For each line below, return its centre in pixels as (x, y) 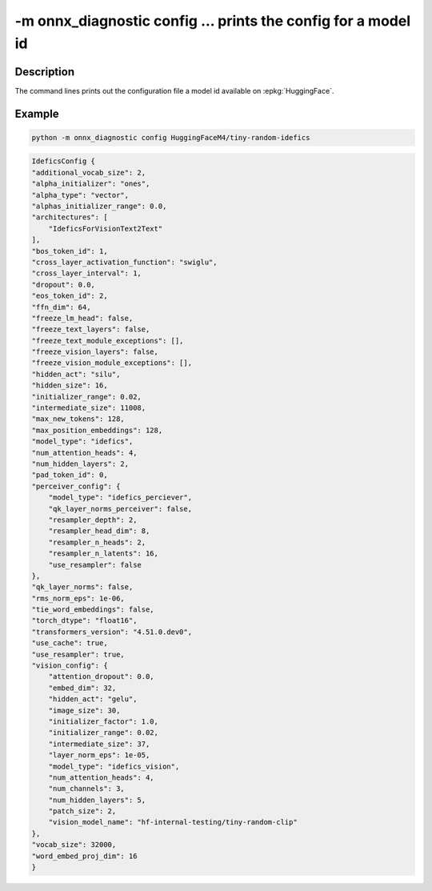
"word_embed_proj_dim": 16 (84, 856)
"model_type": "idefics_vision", (114, 766)
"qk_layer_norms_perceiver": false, (120, 509)
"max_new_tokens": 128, (78, 419)
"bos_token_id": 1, (70, 251)
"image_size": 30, (84, 710)
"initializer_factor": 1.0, (104, 721)
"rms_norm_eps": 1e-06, (78, 598)
